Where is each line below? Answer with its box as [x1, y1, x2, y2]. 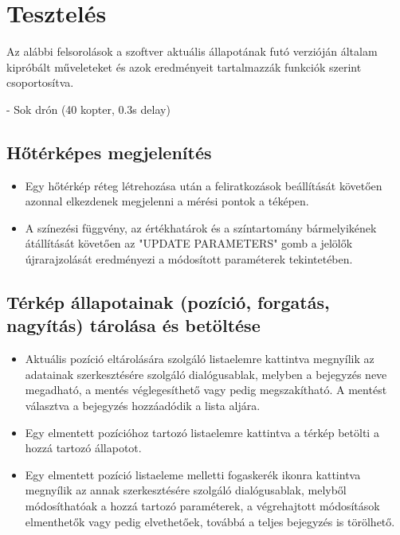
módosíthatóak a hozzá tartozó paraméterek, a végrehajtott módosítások [25, 498, 380, 514]
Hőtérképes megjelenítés [6, 139, 212, 164]
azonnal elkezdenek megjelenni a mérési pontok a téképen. [25, 193, 309, 209]
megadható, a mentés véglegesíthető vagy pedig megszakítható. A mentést [25, 381, 387, 398]
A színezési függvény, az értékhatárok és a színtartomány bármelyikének [25, 219, 377, 236]
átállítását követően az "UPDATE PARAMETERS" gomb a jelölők [25, 235, 353, 252]
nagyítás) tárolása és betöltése [6, 313, 261, 338]
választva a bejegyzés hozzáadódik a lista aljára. [25, 397, 261, 414]
